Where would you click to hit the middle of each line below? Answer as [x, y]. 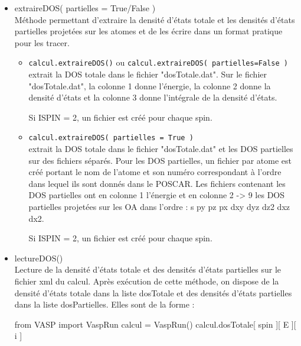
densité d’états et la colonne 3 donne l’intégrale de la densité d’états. [153, 97]
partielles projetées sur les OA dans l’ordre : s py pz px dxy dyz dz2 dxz [159, 207]
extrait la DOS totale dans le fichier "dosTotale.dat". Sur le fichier [148, 74]
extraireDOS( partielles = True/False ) [85, 8]
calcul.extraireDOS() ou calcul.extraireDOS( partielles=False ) [158, 62]
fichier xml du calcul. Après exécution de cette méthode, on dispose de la [147, 281]
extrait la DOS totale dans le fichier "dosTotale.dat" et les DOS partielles [161, 149]
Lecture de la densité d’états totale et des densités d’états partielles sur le [148, 269]
